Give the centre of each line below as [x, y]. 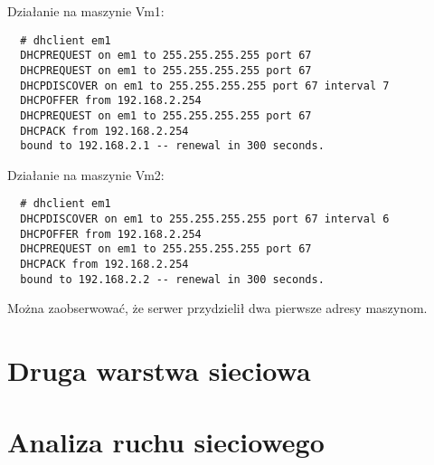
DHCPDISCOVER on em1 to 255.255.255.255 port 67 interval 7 [205, 85]
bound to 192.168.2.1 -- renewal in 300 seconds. [172, 146]
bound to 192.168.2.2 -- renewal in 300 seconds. [172, 279]
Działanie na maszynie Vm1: [86, 11]
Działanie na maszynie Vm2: [86, 174]
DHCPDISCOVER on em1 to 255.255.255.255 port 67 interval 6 [205, 219]
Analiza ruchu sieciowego [166, 441]
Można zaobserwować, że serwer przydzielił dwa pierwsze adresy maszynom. [217, 308]
